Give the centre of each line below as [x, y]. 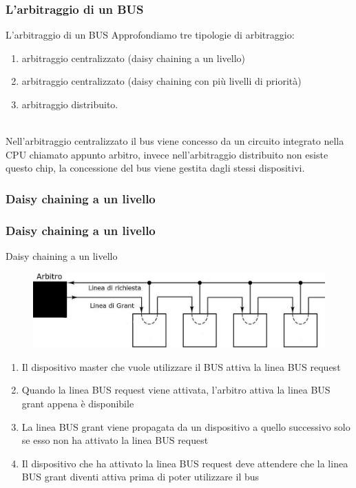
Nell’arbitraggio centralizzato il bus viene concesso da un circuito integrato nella [175, 141]
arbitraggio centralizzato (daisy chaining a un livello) [133, 58]
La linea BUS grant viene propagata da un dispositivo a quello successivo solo [186, 426]
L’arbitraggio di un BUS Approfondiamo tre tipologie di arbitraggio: [150, 35]
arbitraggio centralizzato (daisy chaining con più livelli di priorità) [161, 81]
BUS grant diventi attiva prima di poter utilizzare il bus [140, 477]
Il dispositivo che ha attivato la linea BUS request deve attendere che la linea [185, 463]
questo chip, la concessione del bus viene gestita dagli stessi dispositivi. [155, 168]
